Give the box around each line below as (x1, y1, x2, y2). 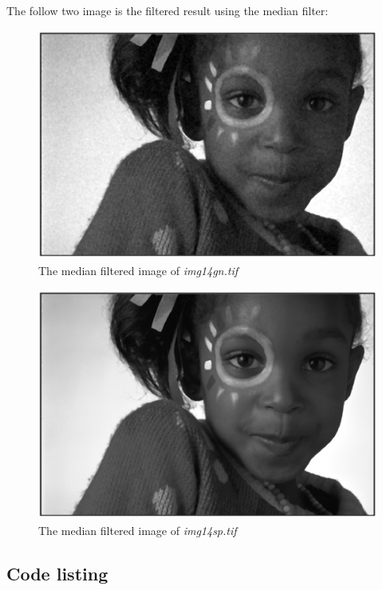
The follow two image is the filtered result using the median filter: (6, 2, 329, 18)
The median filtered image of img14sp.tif (38, 521, 237, 538)
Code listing (6, 560, 109, 585)
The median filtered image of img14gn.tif (38, 262, 238, 278)
